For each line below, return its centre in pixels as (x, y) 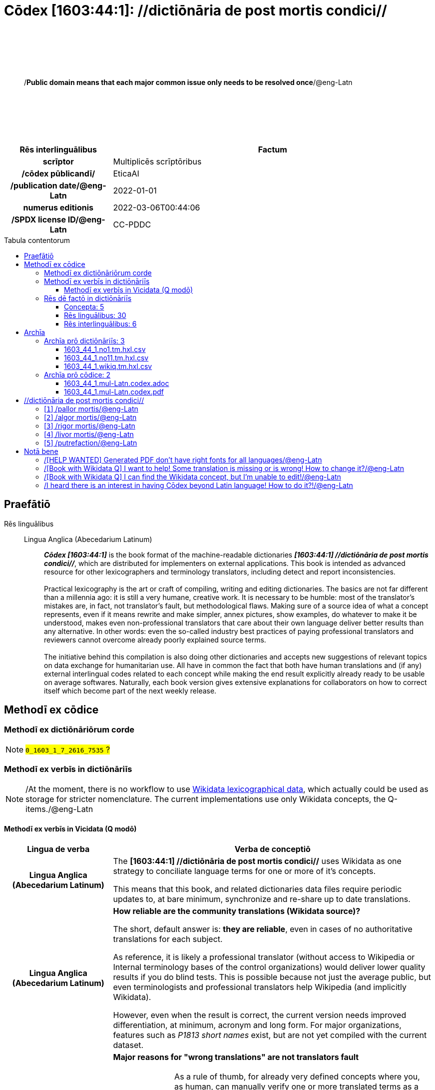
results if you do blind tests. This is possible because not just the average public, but (272, 977)
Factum (272, 149)
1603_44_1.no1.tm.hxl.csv (105, 349)
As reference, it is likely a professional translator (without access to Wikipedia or (264, 957)
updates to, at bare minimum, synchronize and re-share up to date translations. (262, 899)
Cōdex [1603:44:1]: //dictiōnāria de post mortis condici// (196, 10)
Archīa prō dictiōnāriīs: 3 (84, 340)
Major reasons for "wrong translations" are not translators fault (236, 1057)
